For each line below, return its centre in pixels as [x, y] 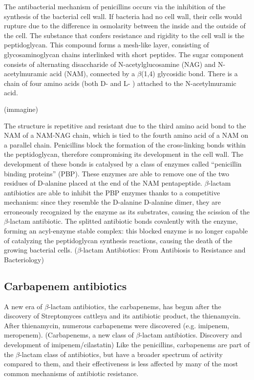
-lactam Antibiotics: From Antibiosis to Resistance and [163, 250]
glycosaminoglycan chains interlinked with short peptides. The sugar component [124, 54]
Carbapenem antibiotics [65, 285]
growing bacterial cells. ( [41, 250]
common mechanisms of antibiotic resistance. [71, 373]
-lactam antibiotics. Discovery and [191, 335]
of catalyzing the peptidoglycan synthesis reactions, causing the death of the [118, 240]
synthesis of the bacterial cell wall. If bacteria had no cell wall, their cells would [123, 16]
